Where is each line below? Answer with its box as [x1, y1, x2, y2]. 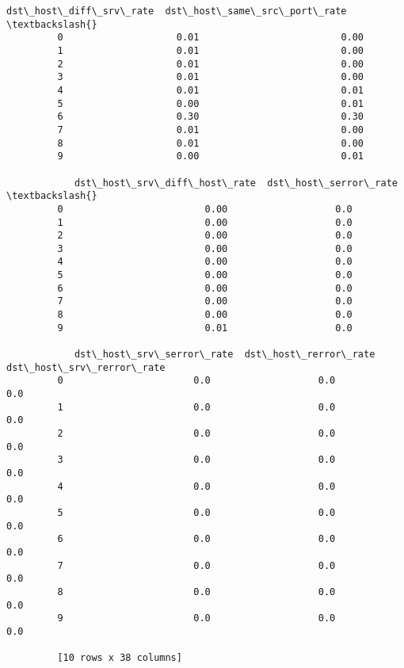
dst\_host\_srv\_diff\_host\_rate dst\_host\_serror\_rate [74, 177, 398, 189]
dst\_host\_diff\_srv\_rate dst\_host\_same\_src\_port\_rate [6, 6, 347, 17]
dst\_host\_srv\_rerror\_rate [6, 361, 166, 373]
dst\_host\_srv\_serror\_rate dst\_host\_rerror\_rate [74, 349, 375, 361]
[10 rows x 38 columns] [57, 652, 182, 664]
